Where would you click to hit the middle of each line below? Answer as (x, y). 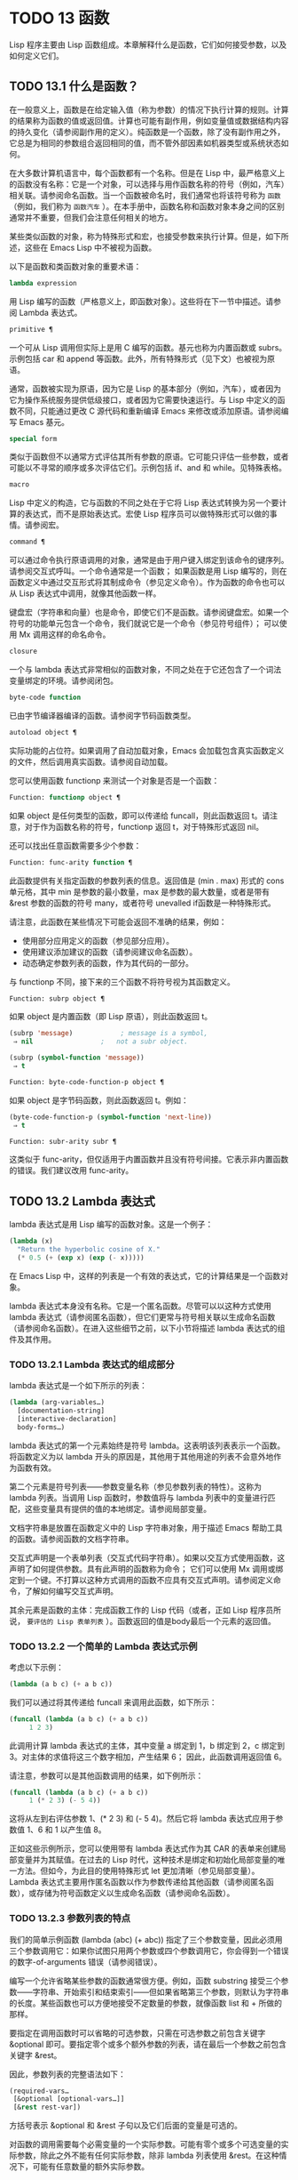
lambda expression (43, 283)
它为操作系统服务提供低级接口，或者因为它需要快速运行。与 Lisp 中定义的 (143, 399)
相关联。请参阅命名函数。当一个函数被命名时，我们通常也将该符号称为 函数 (145, 195)
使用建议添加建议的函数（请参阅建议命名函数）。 (110, 952)
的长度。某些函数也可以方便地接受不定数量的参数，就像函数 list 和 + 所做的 (145, 2003)
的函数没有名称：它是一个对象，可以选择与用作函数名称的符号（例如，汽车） (149, 184)
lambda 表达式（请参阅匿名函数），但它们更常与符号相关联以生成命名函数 (142, 1316)
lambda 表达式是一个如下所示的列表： (78, 1386)
